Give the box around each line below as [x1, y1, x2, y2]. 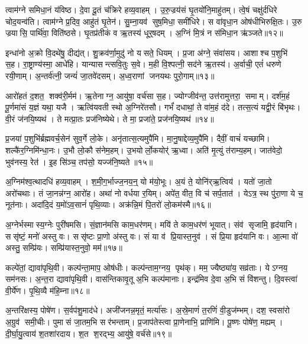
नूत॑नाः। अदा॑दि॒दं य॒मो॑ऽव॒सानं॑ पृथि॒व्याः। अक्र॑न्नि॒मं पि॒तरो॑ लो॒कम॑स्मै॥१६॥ [5, 198, 211, 211]
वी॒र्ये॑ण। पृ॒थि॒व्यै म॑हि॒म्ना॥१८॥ [5, 284, 90, 296]
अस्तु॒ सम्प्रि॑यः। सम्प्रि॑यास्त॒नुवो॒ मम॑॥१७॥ [5, 241, 122, 254]
